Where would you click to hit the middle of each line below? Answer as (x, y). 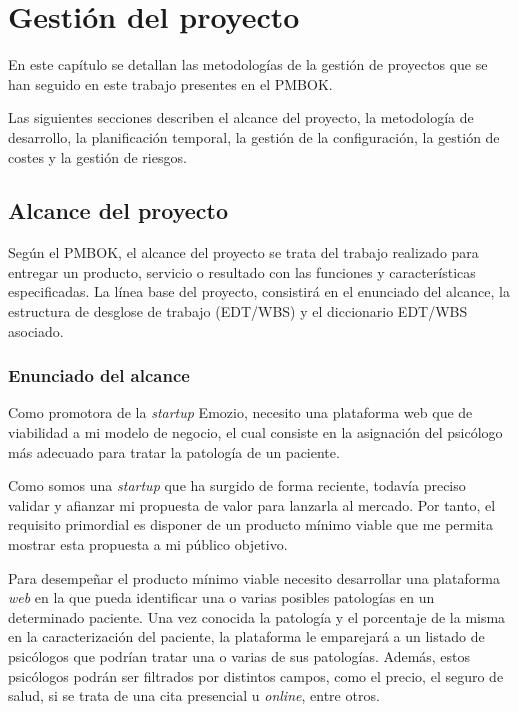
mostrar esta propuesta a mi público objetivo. (148, 544)
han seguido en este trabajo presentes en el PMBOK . (170, 83)
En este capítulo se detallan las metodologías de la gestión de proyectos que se (248, 64)
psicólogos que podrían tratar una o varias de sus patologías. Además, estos (239, 656)
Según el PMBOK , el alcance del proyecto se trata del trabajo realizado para (243, 252)
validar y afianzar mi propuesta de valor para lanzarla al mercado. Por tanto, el (252, 504)
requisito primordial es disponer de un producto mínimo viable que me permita (251, 524)
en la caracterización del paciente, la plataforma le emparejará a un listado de (246, 636)
